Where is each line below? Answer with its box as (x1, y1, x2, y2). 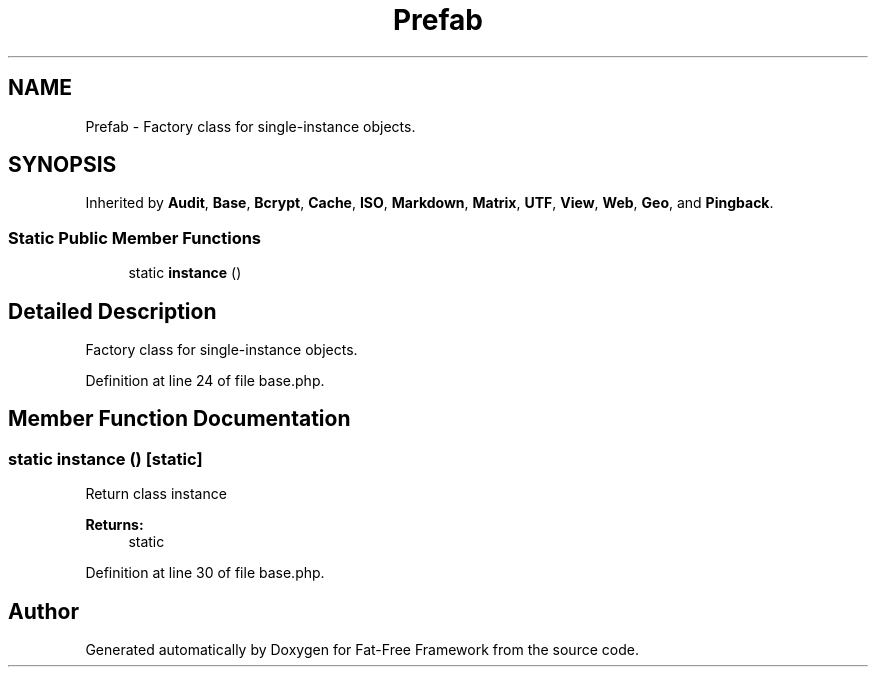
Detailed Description (8, 298, 217, 324)
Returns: (85, 516, 144, 534)
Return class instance (85, 485, 227, 503)
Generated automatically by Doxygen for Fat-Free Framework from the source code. (85, 641, 639, 659)
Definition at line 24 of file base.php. (85, 372, 325, 390)
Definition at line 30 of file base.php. (85, 564, 325, 582)
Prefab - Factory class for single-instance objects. (85, 117, 416, 135)
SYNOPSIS (8, 152, 117, 178)
